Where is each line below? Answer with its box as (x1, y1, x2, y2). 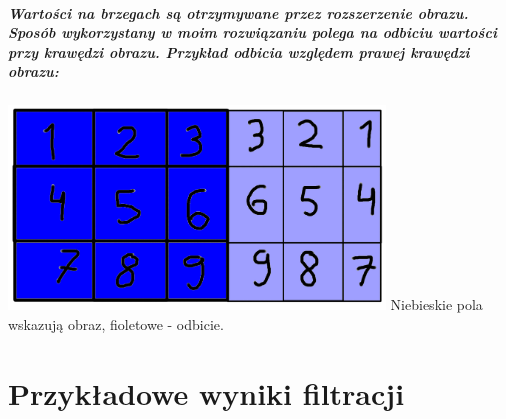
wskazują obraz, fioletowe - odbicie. (8, 313, 224, 334)
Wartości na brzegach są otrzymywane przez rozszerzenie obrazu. (8, 2, 469, 23)
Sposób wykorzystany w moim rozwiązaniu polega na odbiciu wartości (8, 22, 497, 43)
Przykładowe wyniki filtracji (8, 372, 405, 413)
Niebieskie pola (390, 294, 483, 315)
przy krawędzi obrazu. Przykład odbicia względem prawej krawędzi (8, 41, 470, 62)
